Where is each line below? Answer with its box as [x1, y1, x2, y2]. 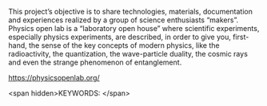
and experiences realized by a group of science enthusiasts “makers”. [8, 15, 238, 25]
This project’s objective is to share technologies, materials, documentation [8, 7, 253, 16]
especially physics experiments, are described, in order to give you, [8, 32, 232, 41]
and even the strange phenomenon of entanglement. [8, 57, 182, 67]
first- [233, 32, 249, 41]
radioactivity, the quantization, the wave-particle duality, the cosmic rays [8, 49, 248, 58]
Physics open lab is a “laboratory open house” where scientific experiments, [8, 24, 260, 33]
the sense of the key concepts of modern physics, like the [28, 41, 220, 50]
